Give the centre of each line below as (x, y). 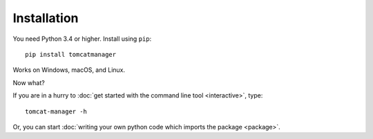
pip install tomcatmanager (71, 54)
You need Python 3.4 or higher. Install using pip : (82, 39)
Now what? (29, 82)
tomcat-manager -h (56, 111)
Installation (46, 18)
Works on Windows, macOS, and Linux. (69, 70)
